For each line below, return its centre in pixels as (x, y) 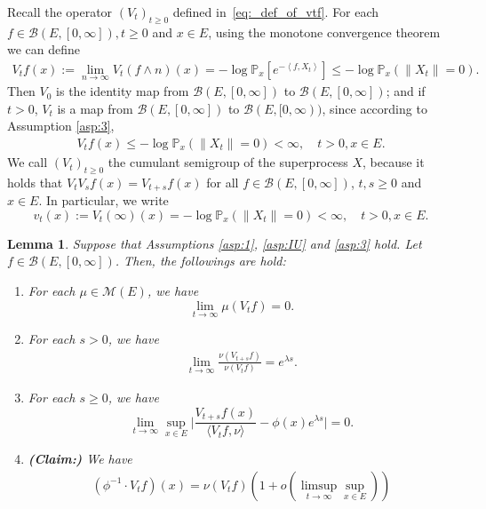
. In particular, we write (104, 200)
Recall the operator (60, 12)
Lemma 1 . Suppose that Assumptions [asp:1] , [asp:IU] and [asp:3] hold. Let (215, 243)
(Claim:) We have (80, 459)
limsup (319, 485)
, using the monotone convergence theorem (324, 32)
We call (28, 162)
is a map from (95, 108)
